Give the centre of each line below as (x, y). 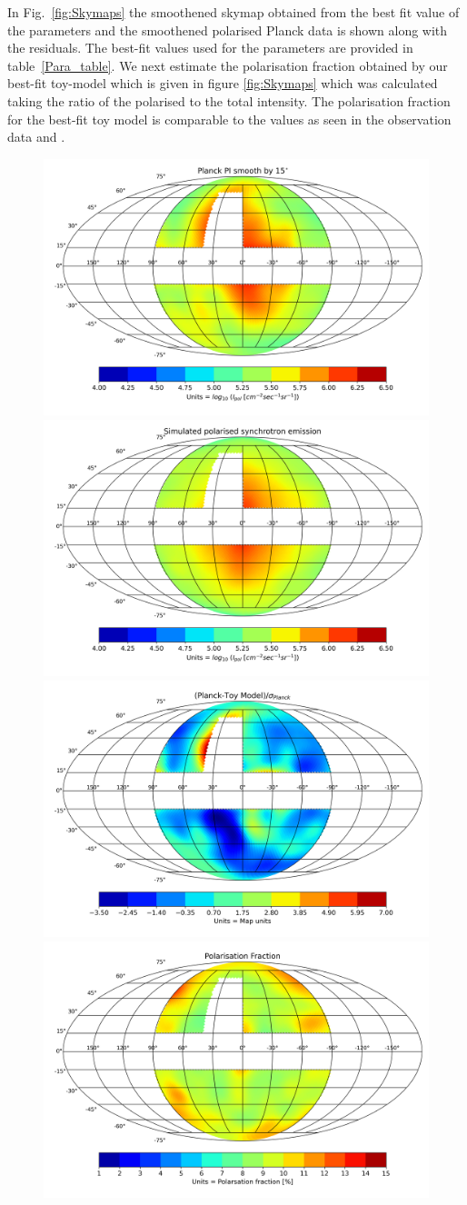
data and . (36, 137)
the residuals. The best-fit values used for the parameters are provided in (210, 48)
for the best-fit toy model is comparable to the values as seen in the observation (229, 119)
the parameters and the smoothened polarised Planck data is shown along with (228, 30)
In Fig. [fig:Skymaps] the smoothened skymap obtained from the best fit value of (233, 12)
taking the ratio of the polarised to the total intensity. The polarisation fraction (229, 100)
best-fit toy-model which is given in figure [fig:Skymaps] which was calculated (223, 83)
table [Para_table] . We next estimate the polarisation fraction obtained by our (228, 65)
